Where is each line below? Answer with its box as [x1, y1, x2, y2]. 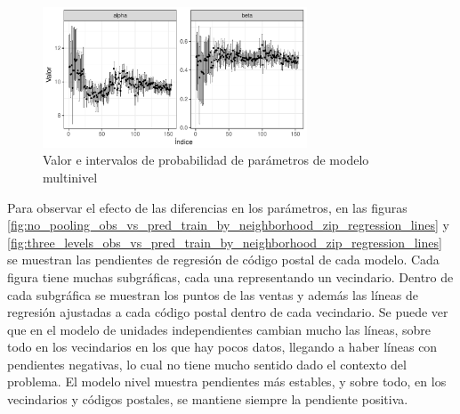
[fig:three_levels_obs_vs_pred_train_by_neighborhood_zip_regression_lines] [7, 232, 442, 251]
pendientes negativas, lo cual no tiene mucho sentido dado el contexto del [7, 354, 407, 373]
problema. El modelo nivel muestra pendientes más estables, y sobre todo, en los [7, 372, 447, 391]
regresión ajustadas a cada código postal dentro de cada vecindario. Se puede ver [7, 303, 448, 321]
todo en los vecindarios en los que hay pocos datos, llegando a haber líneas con [7, 337, 438, 356]
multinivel [43, 167, 98, 186]
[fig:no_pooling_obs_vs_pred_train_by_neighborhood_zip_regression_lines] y [7, 215, 449, 234]
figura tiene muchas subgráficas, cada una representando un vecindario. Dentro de [7, 267, 454, 286]
